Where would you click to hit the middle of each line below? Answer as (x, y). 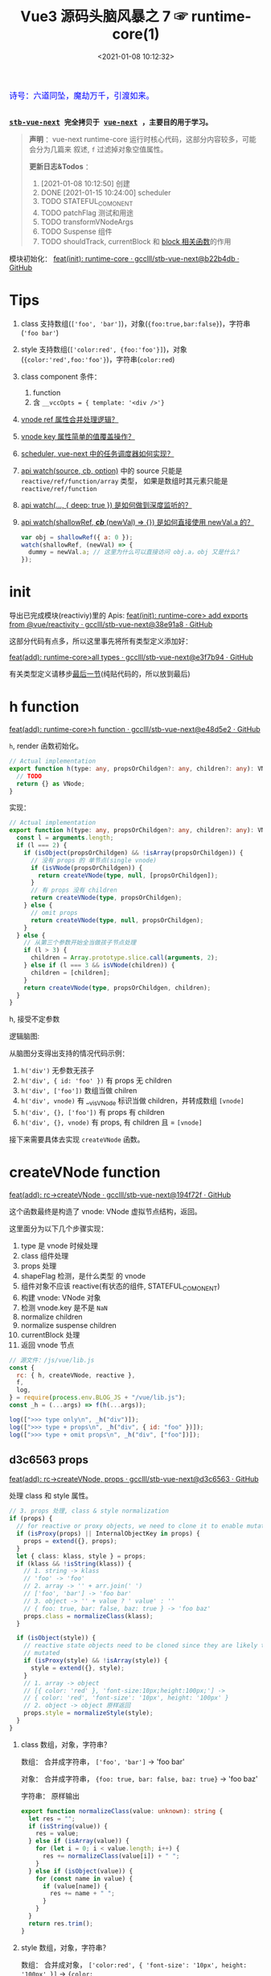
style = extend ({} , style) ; (78, 1668)
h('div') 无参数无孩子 (57, 1071)
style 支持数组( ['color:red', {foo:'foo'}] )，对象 (104, 349)
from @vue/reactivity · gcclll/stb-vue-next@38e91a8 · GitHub (111, 625)
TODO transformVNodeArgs (87, 222)
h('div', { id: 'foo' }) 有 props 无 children (96, 1080)
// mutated (42, 1654)
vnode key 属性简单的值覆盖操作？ (78, 436)
